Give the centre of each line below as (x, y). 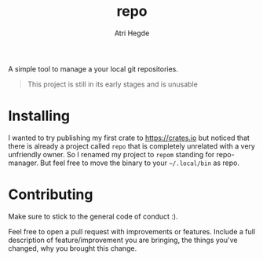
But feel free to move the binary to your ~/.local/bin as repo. (140, 163)
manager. (24, 163)
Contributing (51, 195)
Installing (39, 116)
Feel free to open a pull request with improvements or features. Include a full (132, 231)
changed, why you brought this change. (73, 248)
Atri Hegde (132, 33)
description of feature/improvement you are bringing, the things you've (123, 240)
